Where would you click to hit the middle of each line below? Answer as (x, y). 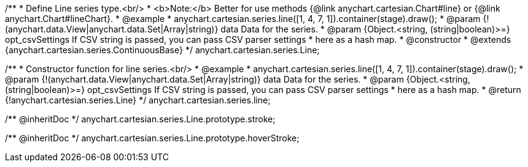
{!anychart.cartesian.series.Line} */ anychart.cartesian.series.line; (138, 100)
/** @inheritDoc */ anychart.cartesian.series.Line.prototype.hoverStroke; (152, 138)
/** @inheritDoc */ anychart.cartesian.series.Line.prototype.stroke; (140, 119)
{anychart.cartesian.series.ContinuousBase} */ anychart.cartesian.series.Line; (162, 50)
